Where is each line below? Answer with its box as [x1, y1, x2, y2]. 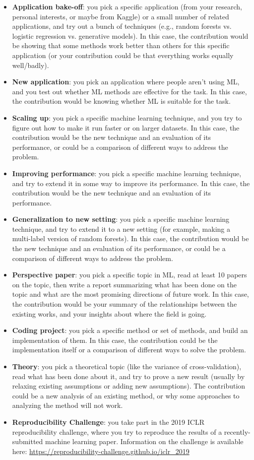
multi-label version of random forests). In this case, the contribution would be [12, 233, 249, 244]
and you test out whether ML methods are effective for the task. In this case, [12, 86, 247, 96]
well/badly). [12, 60, 49, 70]
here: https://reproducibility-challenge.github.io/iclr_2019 [12, 446, 190, 456]
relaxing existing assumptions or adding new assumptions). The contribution [12, 381, 246, 391]
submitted [12, 436, 43, 447]
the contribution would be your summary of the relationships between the [12, 299, 237, 309]
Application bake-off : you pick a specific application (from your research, [12, 1, 243, 11]
